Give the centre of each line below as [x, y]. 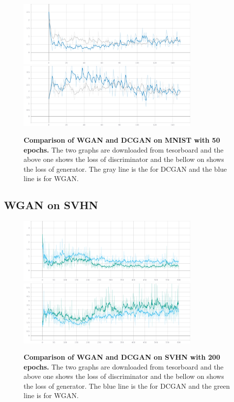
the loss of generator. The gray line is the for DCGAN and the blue [125, 169]
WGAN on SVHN [51, 205]
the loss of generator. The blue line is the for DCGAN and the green [127, 386]
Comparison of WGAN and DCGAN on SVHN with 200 [122, 357]
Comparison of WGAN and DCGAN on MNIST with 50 [122, 139]
